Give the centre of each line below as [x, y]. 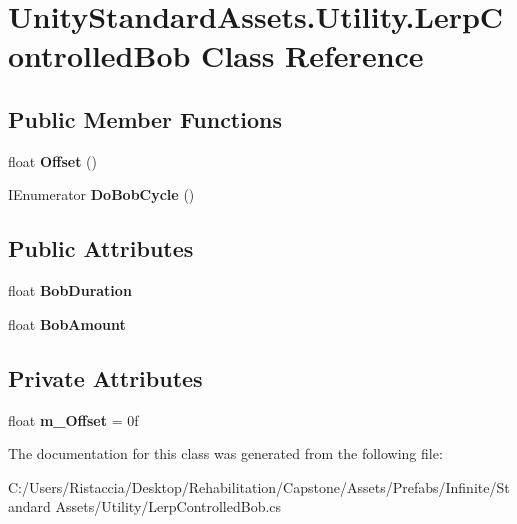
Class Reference [312, 55]
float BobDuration [70, 290]
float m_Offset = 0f [73, 419]
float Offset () [52, 160]
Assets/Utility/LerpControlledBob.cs [168, 506]
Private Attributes [105, 377]
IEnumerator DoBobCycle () [101, 194]
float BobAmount [67, 323]
